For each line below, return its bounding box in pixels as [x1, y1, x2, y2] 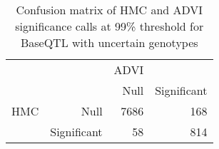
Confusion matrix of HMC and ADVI [16, 1, 203, 18]
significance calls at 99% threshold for [15, 18, 204, 34]
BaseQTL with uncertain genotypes [20, 34, 198, 51]
